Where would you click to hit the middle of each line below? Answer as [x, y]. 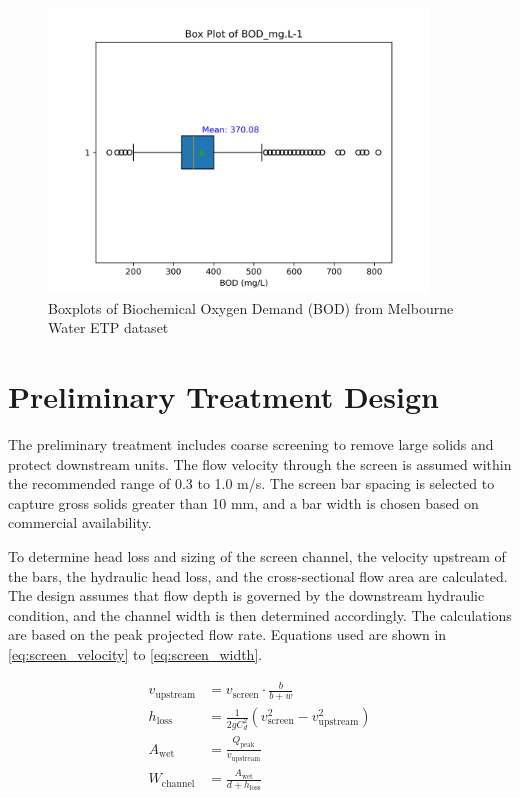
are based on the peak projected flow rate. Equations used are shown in [227, 634]
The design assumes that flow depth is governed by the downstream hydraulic [246, 595]
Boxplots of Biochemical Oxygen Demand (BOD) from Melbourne [251, 307]
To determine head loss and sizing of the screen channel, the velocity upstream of [257, 556]
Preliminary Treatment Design [224, 396]
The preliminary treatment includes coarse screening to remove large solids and [251, 444]
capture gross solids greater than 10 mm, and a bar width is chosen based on [243, 502]
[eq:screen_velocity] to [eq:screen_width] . [135, 654]
